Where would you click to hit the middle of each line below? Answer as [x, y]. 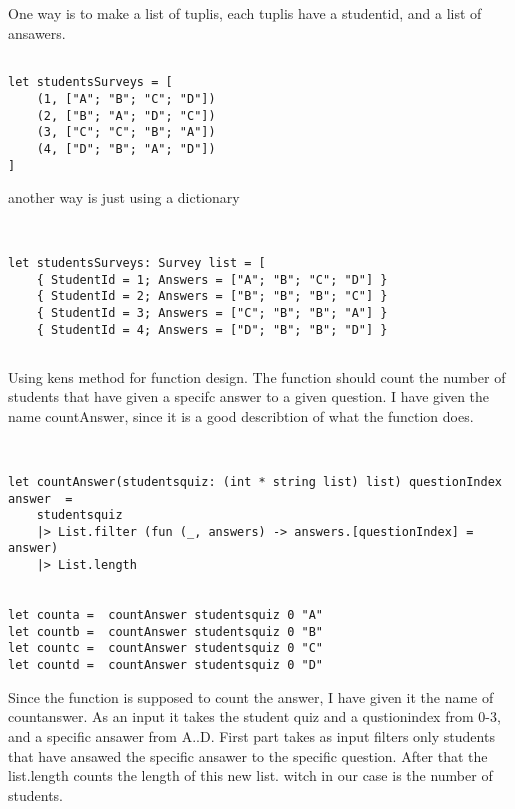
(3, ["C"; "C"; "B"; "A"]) [126, 132]
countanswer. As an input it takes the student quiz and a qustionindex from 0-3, [254, 716]
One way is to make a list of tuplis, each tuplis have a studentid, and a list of [245, 13]
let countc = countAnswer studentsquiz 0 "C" [165, 648]
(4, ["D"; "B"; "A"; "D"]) [126, 148]
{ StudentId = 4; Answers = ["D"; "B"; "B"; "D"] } [212, 329]
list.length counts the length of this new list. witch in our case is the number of [250, 775]
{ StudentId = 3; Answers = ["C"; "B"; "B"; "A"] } [212, 313]
